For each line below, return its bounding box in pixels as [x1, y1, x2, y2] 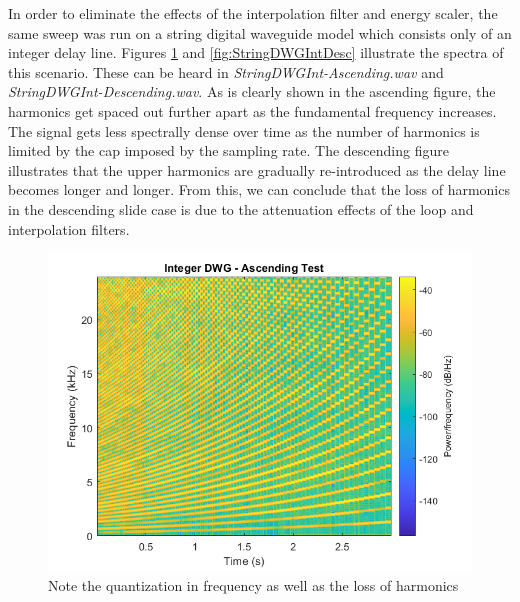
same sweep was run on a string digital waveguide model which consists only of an [8, 22, 512, 43]
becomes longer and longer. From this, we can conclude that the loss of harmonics [8, 179, 510, 200]
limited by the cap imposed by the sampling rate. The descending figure [8, 140, 449, 161]
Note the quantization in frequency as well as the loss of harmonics [48, 574, 459, 595]
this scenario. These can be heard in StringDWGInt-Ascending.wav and [8, 61, 444, 82]
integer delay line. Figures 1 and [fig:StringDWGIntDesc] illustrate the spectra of [8, 42, 504, 63]
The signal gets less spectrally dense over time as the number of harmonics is [8, 120, 480, 141]
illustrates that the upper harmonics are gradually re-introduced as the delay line [8, 159, 506, 180]
